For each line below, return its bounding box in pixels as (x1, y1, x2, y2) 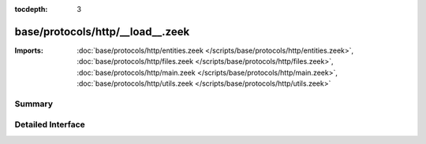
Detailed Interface (14, 119, 86, 130)
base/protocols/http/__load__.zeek (14, 24, 190, 39)
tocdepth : (14, 5, 48, 13)
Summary (14, 98, 54, 109)
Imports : (14, 46, 43, 55)
